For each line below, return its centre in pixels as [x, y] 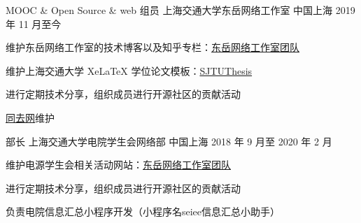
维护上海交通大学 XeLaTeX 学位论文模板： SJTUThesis [129, 70]
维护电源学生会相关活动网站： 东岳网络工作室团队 [118, 165]
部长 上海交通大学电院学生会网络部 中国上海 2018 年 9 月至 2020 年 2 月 [169, 141]
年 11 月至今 [34, 23]
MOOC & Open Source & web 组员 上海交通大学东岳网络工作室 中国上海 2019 [180, 10]
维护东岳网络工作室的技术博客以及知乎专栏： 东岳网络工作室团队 [153, 47]
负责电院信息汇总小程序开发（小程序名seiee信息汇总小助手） [143, 211]
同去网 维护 [30, 117]
